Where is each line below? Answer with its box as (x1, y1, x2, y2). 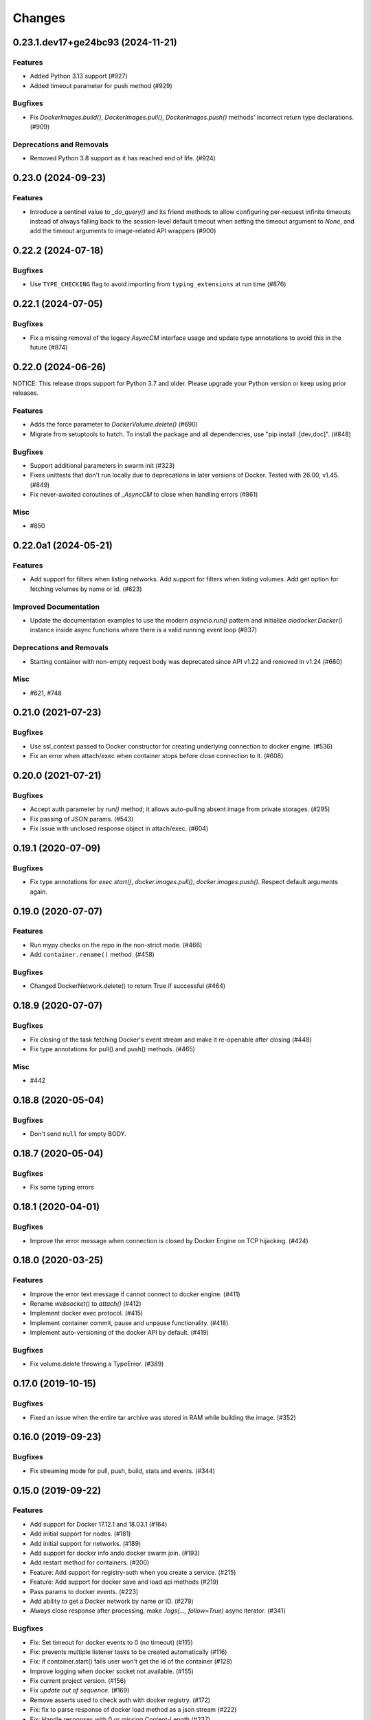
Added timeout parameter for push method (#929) (30, 81, 173, 89)
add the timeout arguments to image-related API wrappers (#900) (30, 227, 216, 235)
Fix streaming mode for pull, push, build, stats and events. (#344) (30, 1466, 216, 1475)
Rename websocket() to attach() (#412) (30, 1300, 142, 1308)
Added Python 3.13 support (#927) (30, 72, 128, 80)
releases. (12, 389, 39, 397)
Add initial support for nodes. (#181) (30, 1529, 131, 1538)
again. (30, 888, 48, 896)
